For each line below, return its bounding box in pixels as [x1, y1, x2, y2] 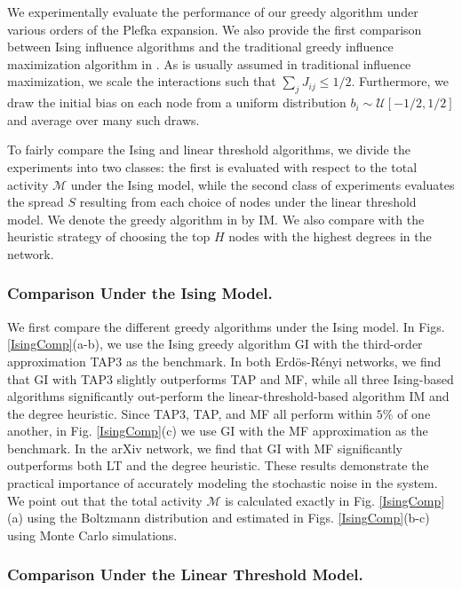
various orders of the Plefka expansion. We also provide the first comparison [7, 20, 422, 38]
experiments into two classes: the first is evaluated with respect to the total [7, 157, 418, 176]
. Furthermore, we [351, 72, 449, 90]
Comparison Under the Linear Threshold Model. [7, 563, 363, 586]
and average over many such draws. [7, 110, 200, 129]
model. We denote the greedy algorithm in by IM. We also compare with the [7, 209, 425, 228]
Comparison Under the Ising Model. [7, 282, 273, 304]
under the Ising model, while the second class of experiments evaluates [70, 175, 455, 193]
